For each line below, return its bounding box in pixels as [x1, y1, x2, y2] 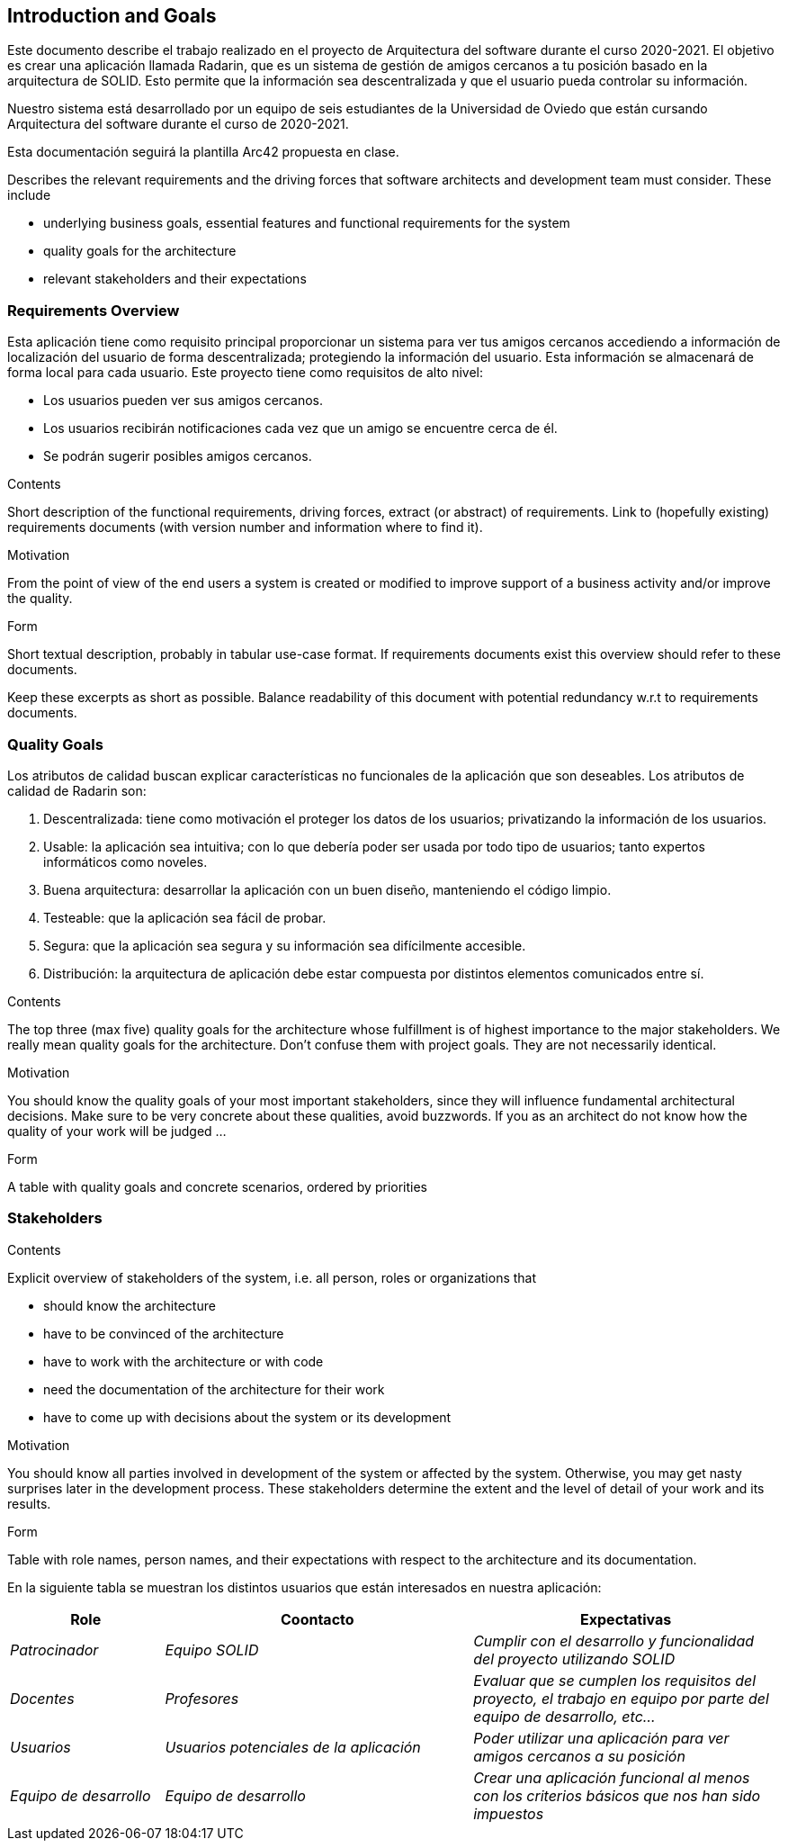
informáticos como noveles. [43, 853, 208, 870]
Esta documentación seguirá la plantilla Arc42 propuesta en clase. [7, 144, 399, 160]
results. [7, 1495, 51, 1511]
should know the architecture [43, 1297, 216, 1313]
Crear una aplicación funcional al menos [473, 1768, 750, 1787]
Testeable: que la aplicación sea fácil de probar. [43, 909, 327, 925]
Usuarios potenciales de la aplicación [165, 1737, 421, 1756]
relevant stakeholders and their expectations [43, 271, 307, 287]
